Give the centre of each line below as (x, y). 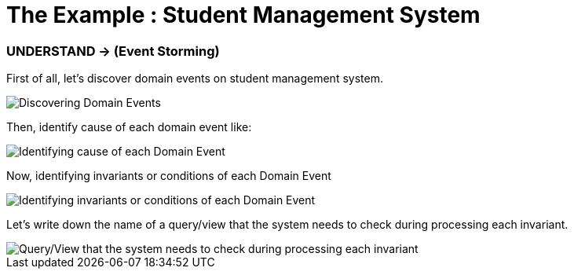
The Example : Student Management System (243, 15)
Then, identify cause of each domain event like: (129, 127)
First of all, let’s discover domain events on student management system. (195, 79)
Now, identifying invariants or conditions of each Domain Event (169, 176)
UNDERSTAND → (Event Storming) (113, 51)
